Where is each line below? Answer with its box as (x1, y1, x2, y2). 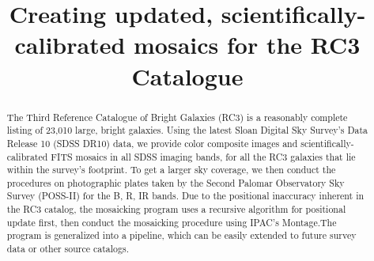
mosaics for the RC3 (134, 28, 361, 61)
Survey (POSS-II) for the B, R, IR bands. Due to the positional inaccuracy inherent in (6, 189, 365, 202)
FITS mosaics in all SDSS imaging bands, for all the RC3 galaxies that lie (51, 149, 356, 163)
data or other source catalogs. (6, 242, 129, 255)
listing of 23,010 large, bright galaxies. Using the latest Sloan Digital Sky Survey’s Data (6, 123, 368, 137)
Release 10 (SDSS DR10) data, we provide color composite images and (6, 136, 298, 149)
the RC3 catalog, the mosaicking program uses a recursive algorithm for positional (6, 202, 346, 216)
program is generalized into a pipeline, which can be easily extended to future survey (6, 229, 357, 242)
